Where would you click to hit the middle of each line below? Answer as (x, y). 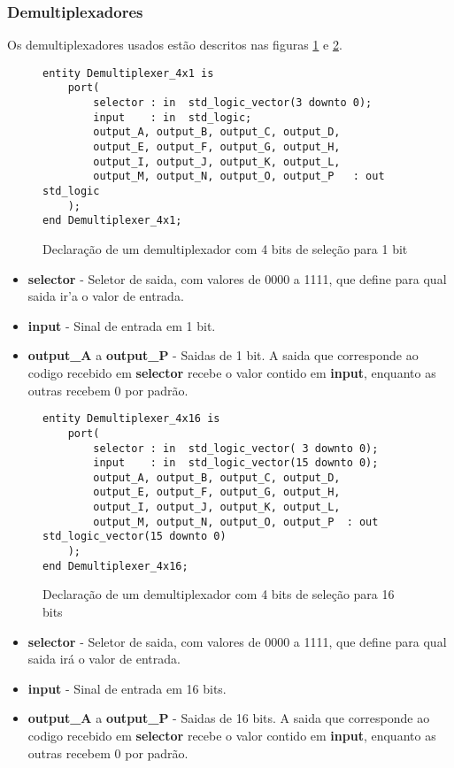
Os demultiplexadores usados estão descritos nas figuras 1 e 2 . (175, 45)
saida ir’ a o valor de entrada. (106, 296)
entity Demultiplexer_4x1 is (128, 73)
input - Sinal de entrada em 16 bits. (127, 688)
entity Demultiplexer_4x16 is (131, 419)
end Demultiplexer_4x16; (115, 566)
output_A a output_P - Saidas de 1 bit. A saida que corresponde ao (223, 355)
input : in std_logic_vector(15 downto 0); (236, 463)
